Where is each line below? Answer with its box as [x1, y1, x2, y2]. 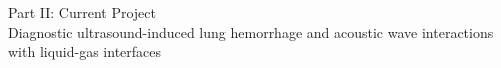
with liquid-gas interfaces [8, 41, 162, 62]
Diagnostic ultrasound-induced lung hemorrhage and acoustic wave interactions [8, 21, 494, 42]
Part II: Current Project [8, 2, 156, 22]
